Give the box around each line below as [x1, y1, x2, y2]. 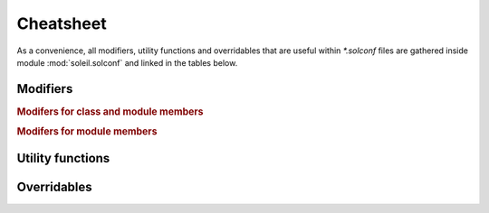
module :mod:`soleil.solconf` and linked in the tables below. [16, 57, 238, 68]
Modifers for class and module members [16, 105, 204, 117]
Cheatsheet [16, 14, 108, 33]
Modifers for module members [16, 125, 158, 138]
